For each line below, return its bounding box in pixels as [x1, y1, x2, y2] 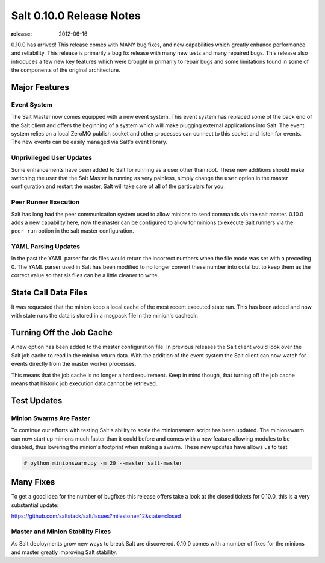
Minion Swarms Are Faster [11, 414, 90, 422]
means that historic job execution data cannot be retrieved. [11, 380, 158, 387]
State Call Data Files [11, 288, 88, 298]
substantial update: [11, 501, 59, 509]
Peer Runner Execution [11, 198, 80, 206]
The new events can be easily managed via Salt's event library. [11, 139, 168, 146]
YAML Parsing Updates [11, 242, 81, 251]
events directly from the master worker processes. [11, 360, 137, 368]
